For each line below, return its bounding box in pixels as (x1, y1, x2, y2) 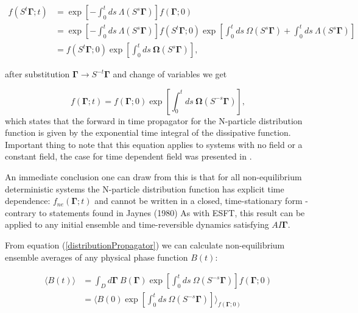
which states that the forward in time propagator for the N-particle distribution (5, 114, 303, 127)
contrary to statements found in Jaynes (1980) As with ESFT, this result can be (5, 206, 305, 219)
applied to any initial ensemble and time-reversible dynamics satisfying (5, 218, 269, 231)
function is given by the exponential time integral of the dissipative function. (5, 126, 291, 139)
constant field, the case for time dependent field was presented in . (5, 150, 252, 163)
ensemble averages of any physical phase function (5, 250, 188, 263)
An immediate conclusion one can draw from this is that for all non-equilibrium (5, 171, 302, 183)
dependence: (5, 194, 51, 207)
